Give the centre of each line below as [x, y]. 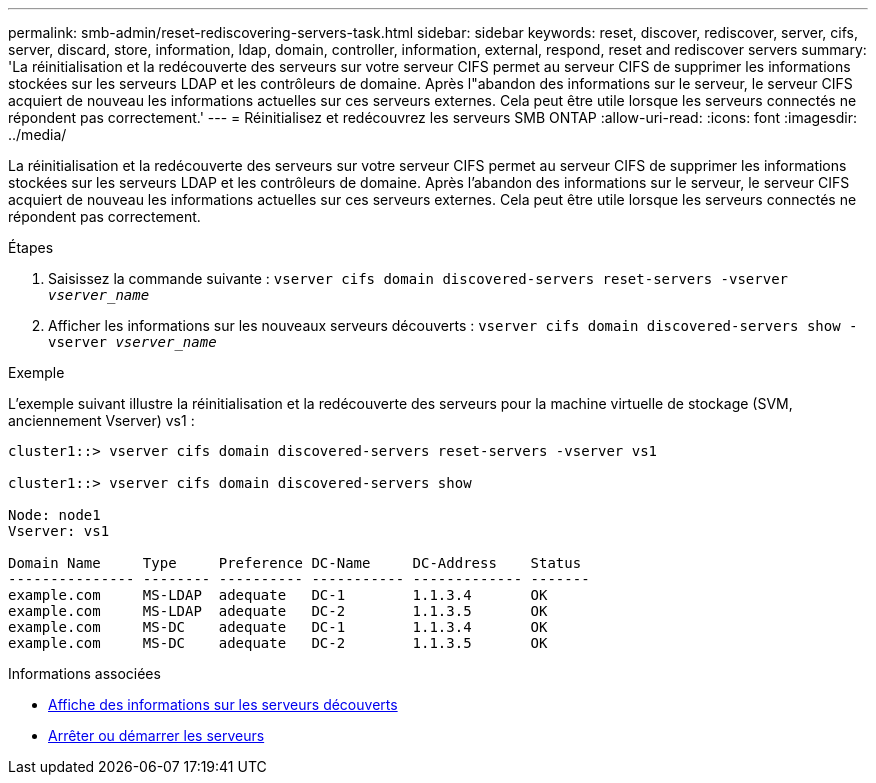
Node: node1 [54, 515]
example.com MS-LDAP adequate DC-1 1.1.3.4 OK [278, 595]
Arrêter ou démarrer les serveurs [156, 735]
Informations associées [84, 673]
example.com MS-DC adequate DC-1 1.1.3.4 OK [278, 627]
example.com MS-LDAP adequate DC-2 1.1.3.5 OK [278, 611]
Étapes [31, 247]
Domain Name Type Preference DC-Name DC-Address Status [295, 563]
